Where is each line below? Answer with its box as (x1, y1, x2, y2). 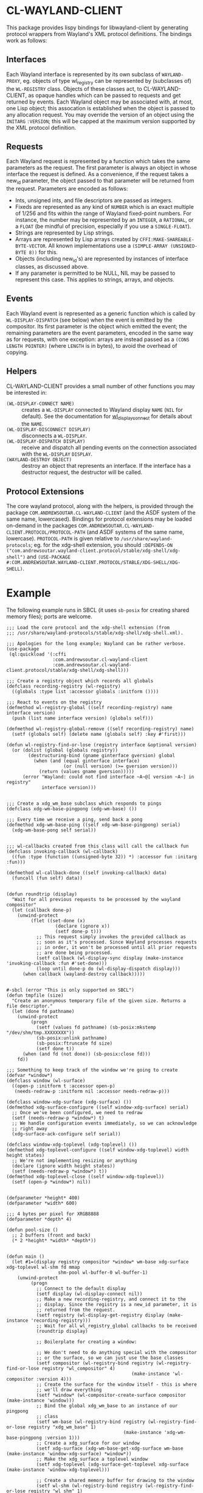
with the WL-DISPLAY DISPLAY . (21, 450, 93, 457)
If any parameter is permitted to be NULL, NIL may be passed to (15, 269, 176, 277)
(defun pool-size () (6, 1227, 59, 1234)
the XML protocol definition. (6, 124, 77, 131)
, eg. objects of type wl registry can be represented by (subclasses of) (19, 77, 191, 86)
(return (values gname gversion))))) (38, 769, 135, 775)
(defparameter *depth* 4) (6, 1216, 72, 1223)
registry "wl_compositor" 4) (41, 1366, 115, 1372)
